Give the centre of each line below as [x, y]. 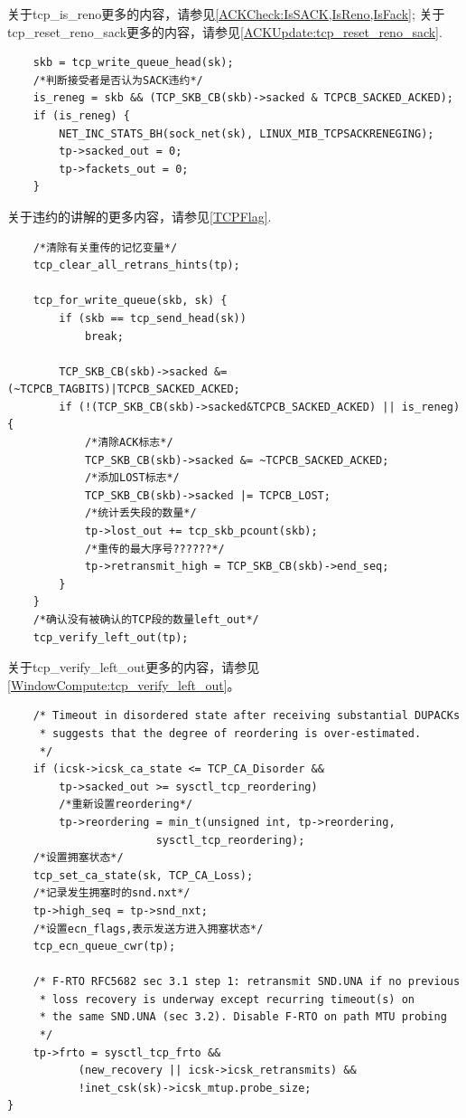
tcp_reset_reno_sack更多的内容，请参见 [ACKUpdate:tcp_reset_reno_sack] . [225, 31]
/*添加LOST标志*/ [132, 478]
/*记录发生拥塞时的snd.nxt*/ [112, 893]
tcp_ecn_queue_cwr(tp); [104, 947]
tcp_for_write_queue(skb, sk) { [130, 301]
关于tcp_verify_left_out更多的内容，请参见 [134, 667]
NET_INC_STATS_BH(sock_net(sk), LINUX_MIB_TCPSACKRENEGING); [247, 133]
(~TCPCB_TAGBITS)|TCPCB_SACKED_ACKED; [124, 389]
